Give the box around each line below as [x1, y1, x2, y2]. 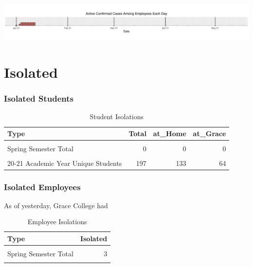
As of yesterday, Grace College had [4, 200, 108, 210]
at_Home [153, 128, 186, 139]
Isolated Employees [4, 181, 81, 193]
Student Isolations [90, 111, 144, 122]
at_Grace [193, 128, 226, 139]
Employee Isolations [27, 216, 87, 227]
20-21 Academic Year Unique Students [7, 158, 122, 168]
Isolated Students [4, 92, 73, 105]
